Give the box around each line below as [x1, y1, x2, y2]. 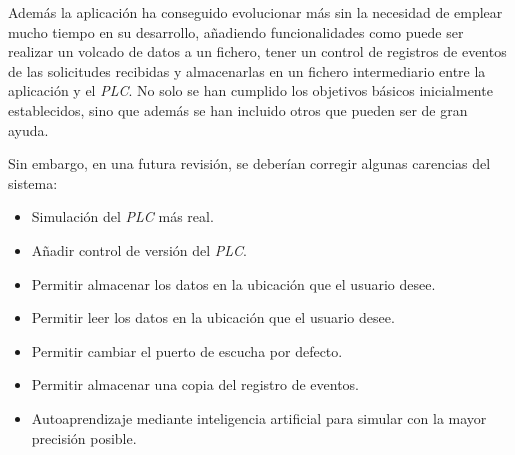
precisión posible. [31, 427, 137, 448]
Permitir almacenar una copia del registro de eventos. [31, 374, 359, 395]
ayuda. [8, 119, 49, 140]
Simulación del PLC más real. [31, 206, 214, 227]
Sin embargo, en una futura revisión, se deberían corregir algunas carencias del [8, 153, 491, 174]
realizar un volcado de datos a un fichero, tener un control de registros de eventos [8, 41, 507, 62]
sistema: [8, 172, 58, 193]
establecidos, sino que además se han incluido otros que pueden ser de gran [8, 99, 468, 120]
